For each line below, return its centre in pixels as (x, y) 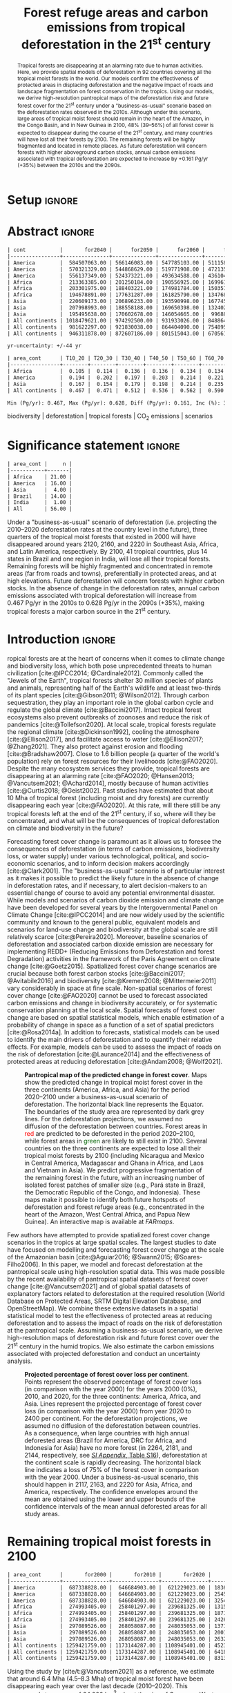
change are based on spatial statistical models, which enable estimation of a (116, 1018)
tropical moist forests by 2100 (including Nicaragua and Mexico (115, 1156)
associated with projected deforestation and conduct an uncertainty (104, 1354)
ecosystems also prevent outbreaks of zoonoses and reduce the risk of (108, 717)
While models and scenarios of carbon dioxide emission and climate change (116, 900)
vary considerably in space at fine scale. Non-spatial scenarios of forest (110, 988)
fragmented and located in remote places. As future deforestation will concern (112, 146)
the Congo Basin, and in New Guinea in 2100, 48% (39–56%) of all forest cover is (115, 125)
